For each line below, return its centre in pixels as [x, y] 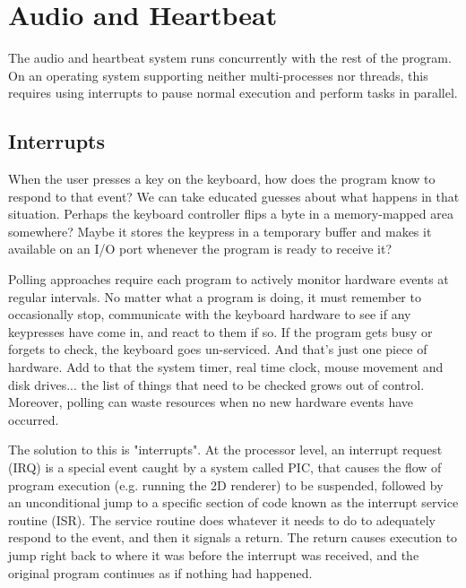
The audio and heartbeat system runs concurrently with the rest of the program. [230, 58]
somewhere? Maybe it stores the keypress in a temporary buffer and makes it [220, 231]
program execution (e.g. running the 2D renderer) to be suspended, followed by [226, 484]
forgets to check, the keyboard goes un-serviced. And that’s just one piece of [218, 349]
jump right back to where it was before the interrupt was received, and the [214, 554]
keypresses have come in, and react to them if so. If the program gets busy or [220, 331]
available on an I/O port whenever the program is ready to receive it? [200, 249]
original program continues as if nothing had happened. [160, 572]
